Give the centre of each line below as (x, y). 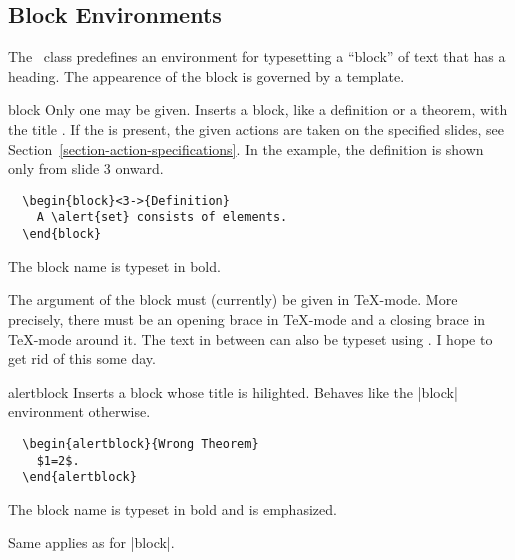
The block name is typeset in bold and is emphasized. (172, 508)
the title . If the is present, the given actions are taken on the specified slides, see (256, 128)
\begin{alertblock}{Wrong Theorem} (140, 443)
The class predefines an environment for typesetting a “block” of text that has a (257, 56)
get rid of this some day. (82, 358)
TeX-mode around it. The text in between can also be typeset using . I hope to (250, 338)
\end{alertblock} (79, 477)
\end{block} (62, 234)
